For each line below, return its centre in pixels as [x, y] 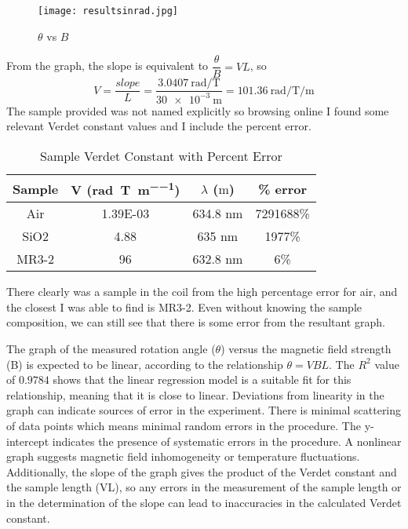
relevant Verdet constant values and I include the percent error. [159, 126]
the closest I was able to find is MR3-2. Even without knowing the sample [184, 306]
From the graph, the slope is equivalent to [107, 66]
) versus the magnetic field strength [306, 349]
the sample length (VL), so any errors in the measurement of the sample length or [204, 487]
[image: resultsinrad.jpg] [108, 11]
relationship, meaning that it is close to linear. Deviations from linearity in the [195, 394]
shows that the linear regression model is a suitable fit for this [202, 379]
